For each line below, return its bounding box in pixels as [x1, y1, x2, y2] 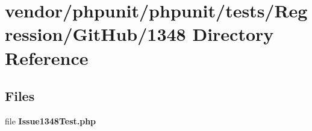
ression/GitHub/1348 [5, 22, 186, 46]
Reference [5, 45, 89, 70]
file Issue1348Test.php [5, 114, 96, 127]
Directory [192, 22, 274, 46]
